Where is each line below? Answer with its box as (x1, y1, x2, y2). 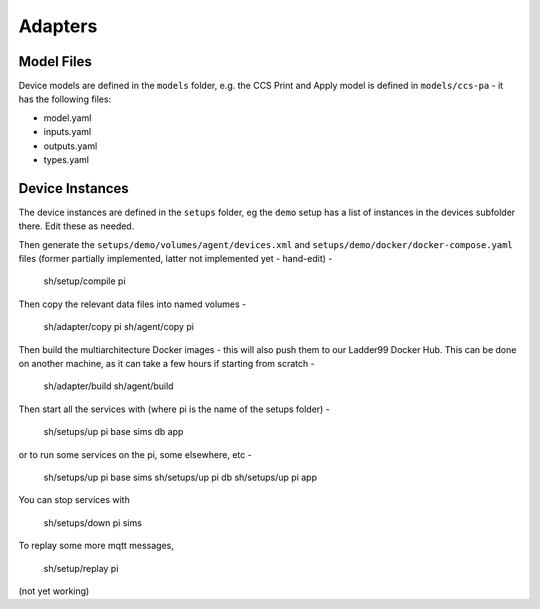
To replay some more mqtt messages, (18, 540, 175, 552)
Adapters (18, 15, 98, 37)
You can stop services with (18, 494, 130, 506)
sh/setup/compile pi (43, 275, 126, 287)
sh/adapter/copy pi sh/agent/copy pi (43, 321, 195, 333)
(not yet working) (18, 585, 90, 597)
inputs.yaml (43, 126, 92, 138)
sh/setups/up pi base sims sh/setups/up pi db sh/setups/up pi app (43, 471, 317, 483)
